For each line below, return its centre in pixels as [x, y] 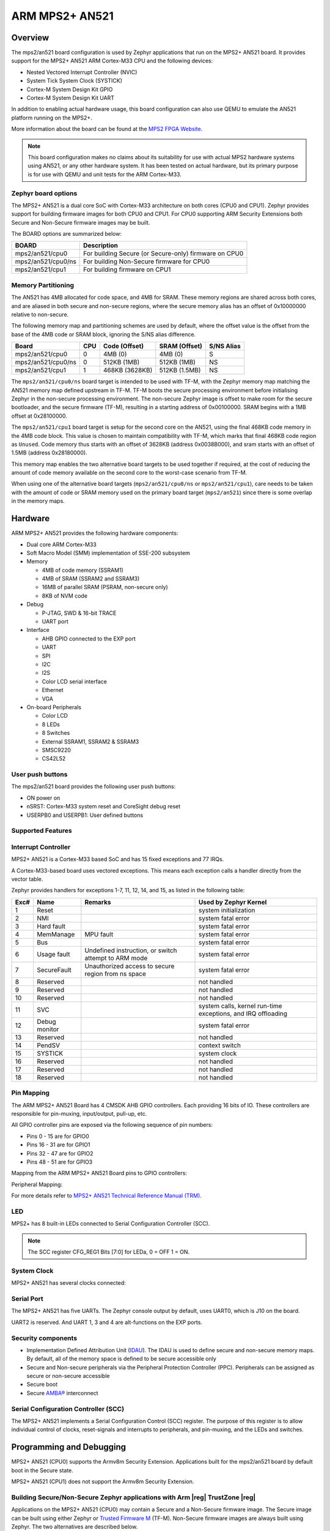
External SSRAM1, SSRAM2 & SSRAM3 [90, 742]
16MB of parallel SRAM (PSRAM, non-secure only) [105, 587]
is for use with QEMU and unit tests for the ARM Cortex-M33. [105, 174]
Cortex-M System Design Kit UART [71, 98]
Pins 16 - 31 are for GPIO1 [58, 1145]
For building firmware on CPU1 [127, 269]
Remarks [98, 902]
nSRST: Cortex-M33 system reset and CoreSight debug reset [104, 807]
